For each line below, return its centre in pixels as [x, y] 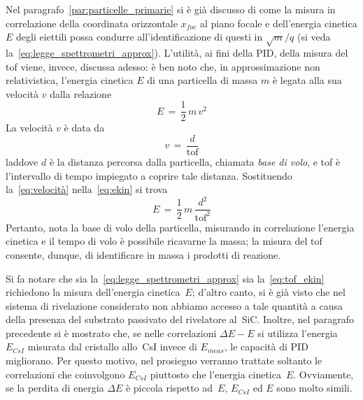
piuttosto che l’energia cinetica [215, 374]
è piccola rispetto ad [169, 388]
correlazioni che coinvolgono [65, 374]
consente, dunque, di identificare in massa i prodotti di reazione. [143, 254]
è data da [84, 128]
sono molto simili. [314, 388]
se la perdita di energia [55, 388]
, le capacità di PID [266, 347]
